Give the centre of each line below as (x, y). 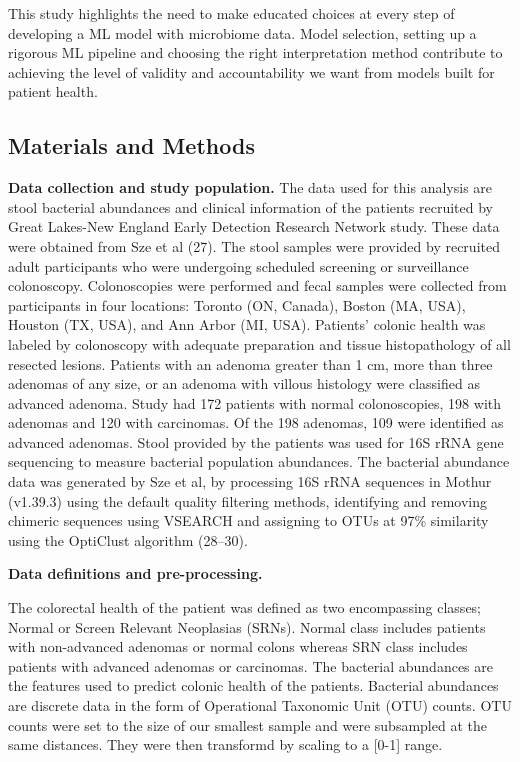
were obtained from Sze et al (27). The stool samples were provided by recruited (254, 245)
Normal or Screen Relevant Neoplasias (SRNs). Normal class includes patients (247, 626)
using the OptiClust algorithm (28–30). (128, 539)
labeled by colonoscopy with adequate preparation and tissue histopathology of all (259, 343)
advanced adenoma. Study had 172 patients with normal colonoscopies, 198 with (255, 402)
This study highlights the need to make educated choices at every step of (231, 13)
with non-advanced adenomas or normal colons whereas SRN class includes (238, 646)
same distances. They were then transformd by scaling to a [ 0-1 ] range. (225, 744)
